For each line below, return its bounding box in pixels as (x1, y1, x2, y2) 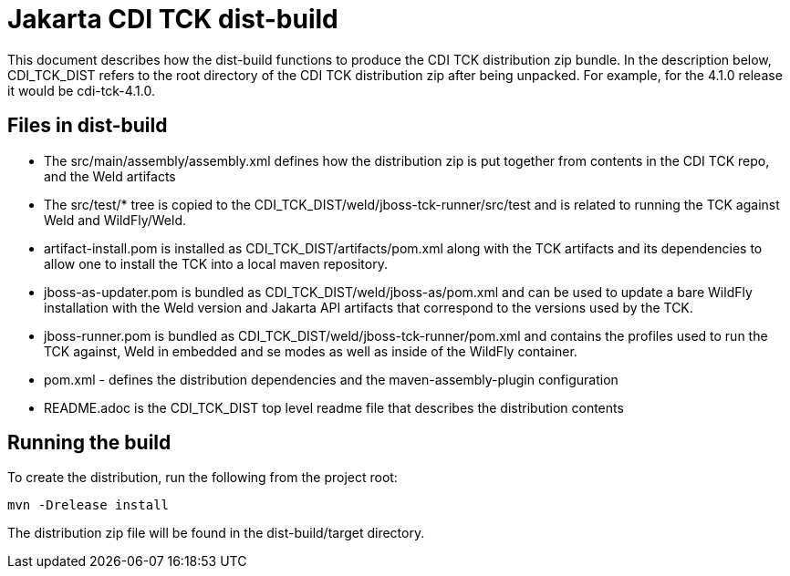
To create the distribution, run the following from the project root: (7, 469, 398, 486)
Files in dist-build (7, 114, 168, 138)
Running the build (7, 431, 172, 455)
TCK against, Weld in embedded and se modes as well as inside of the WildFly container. (44, 343, 577, 359)
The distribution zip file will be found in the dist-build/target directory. (7, 525, 425, 541)
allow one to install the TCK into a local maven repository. (44, 255, 388, 272)
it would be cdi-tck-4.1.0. (7, 82, 155, 98)
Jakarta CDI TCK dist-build (7, 4, 338, 35)
